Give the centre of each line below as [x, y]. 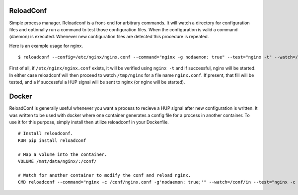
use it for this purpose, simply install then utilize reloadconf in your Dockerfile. [89, 122]
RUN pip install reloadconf [52, 140]
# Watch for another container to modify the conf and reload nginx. [105, 175]
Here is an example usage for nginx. [46, 46]
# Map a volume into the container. [63, 154]
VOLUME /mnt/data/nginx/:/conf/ [57, 161]
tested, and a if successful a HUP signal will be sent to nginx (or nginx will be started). [97, 82]
